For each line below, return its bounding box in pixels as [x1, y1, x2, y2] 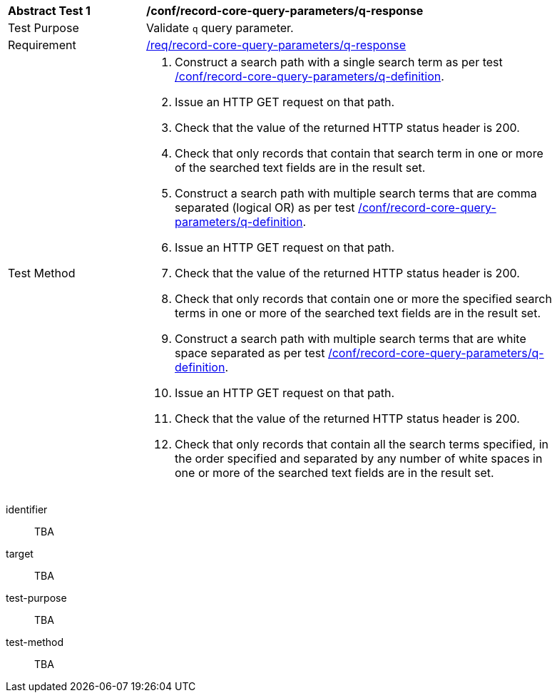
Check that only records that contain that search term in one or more [175, 146, 543, 160]
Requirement [8, 38, 76, 52]
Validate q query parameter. [146, 21, 294, 35]
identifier [6, 503, 48, 515]
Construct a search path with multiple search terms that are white [175, 332, 526, 346]
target [6, 548, 34, 560]
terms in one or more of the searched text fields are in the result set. [175, 306, 541, 320]
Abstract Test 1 [8, 4, 91, 18]
